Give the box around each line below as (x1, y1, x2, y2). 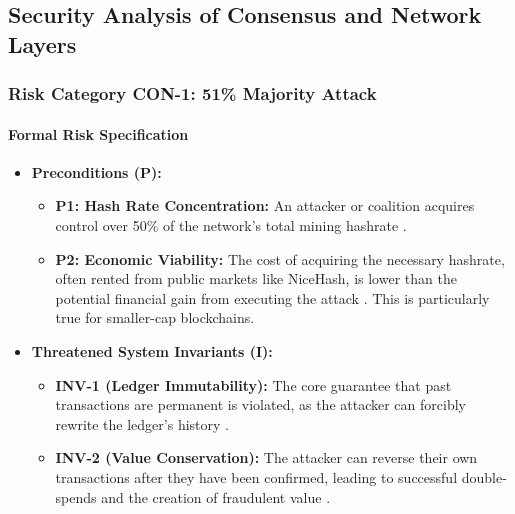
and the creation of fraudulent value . (101, 486, 331, 507)
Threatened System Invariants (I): (31, 340, 273, 361)
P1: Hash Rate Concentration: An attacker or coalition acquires (55, 195, 475, 216)
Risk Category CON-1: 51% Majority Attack (8, 81, 377, 106)
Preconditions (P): (31, 161, 162, 182)
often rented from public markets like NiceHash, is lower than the (55, 268, 457, 289)
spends (55, 486, 97, 507)
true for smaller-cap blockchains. (55, 307, 255, 328)
